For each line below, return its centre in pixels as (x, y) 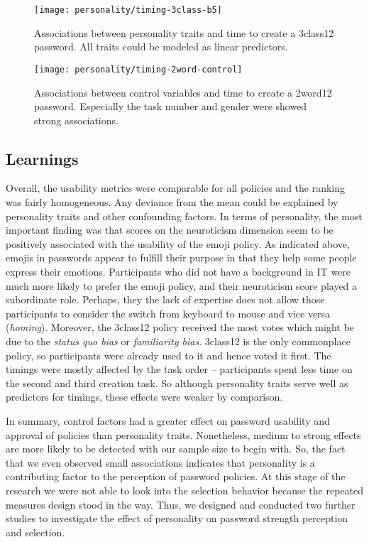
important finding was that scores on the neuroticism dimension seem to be (170, 230)
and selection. (35, 532)
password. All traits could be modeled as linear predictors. (161, 47)
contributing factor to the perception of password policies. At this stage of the (176, 476)
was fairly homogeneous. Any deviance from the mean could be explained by (172, 202)
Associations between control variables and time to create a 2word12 (183, 92)
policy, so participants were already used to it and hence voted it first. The (169, 355)
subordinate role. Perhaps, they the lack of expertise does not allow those (165, 299)
